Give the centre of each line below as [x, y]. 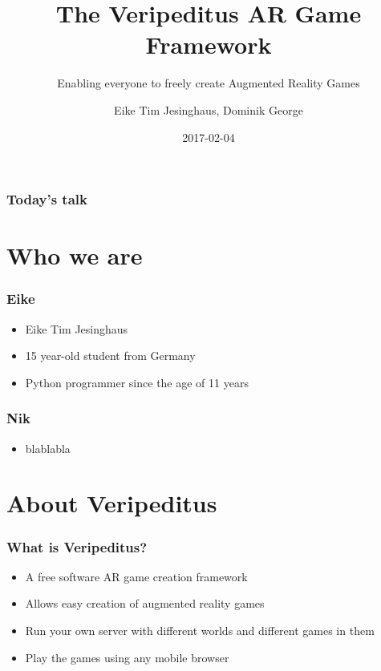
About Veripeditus [112, 503]
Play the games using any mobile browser [127, 657]
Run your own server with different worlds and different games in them [200, 630]
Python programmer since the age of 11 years [137, 382]
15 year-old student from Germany [110, 356]
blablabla [48, 448]
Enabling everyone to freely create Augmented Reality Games [209, 83]
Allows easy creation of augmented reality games [145, 603]
